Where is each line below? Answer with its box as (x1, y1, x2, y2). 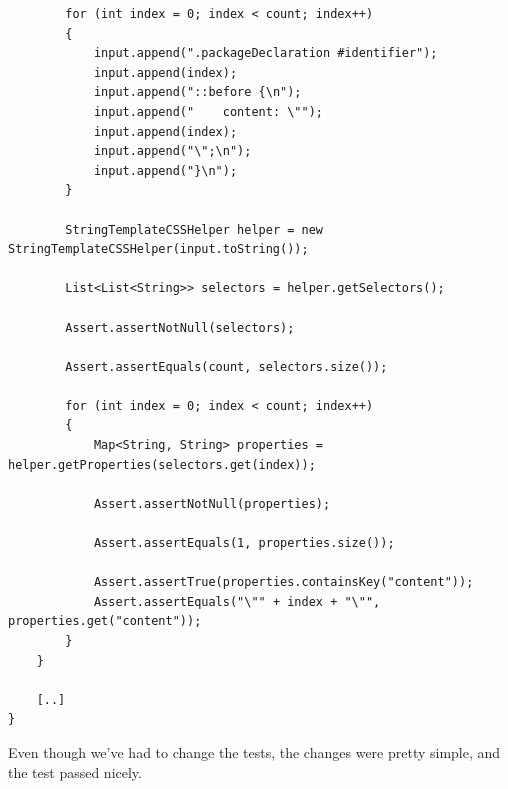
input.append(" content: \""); (93, 104, 323, 119)
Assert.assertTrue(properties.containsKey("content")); (93, 575, 474, 590)
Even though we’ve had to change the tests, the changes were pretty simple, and (8, 741, 501, 762)
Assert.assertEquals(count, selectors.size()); (65, 359, 388, 374)
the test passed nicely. (8, 761, 142, 782)
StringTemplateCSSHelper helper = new (65, 222, 323, 237)
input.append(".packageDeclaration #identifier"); (93, 46, 438, 61)
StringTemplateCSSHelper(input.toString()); (8, 242, 309, 257)
